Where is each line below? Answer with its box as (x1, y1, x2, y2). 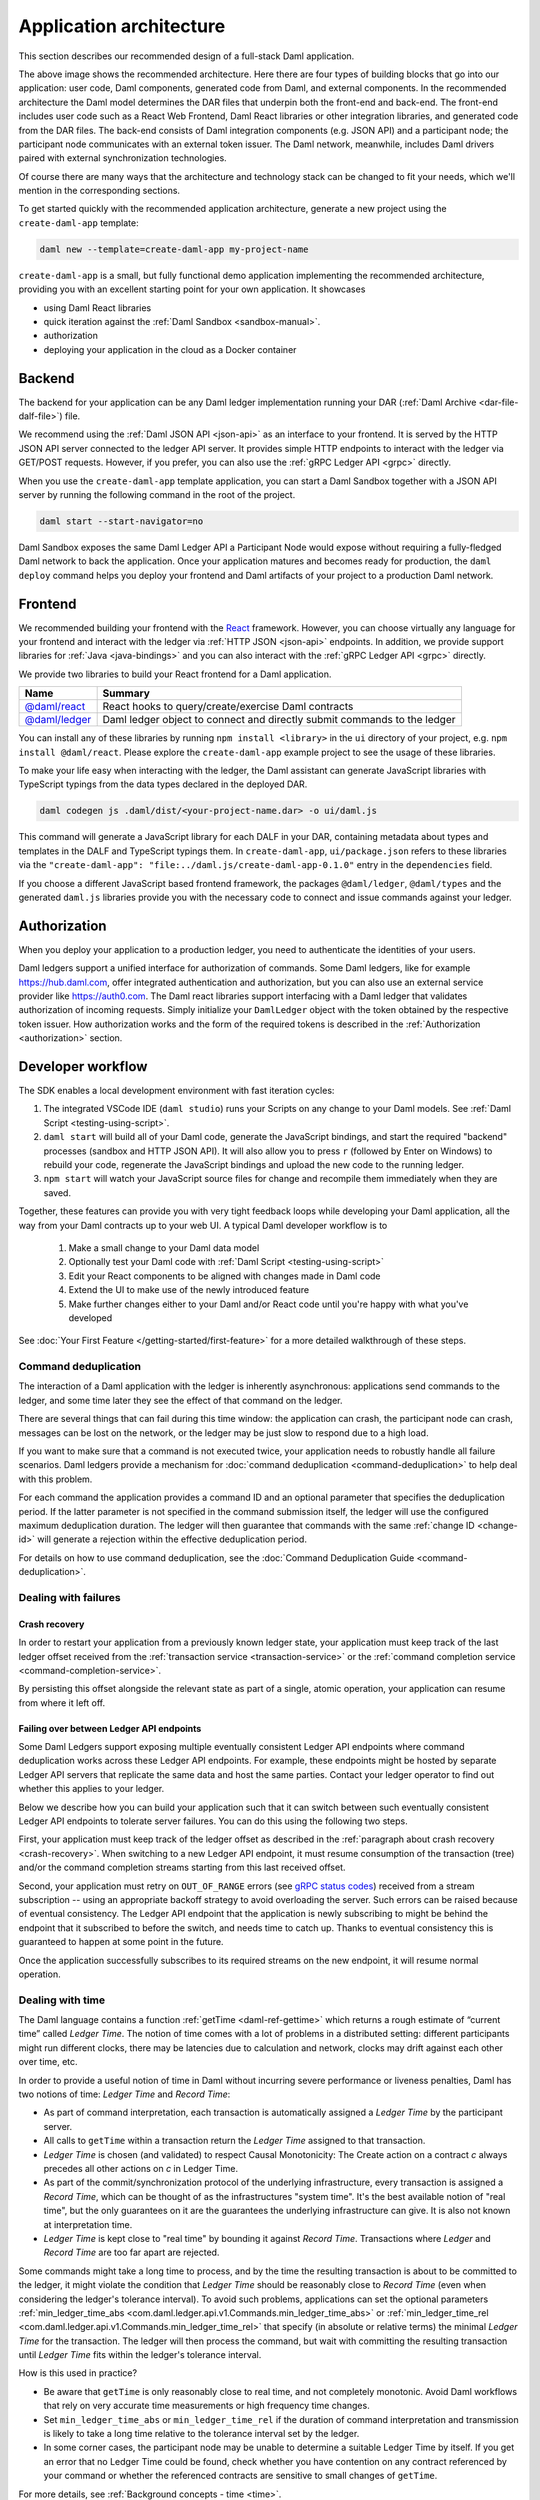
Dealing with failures (18, 1590, 121, 1604)
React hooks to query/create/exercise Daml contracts (102, 700, 354, 714)
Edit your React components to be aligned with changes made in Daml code (68, 1270, 381, 1282)
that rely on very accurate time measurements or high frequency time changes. (43, 2400, 370, 2412)
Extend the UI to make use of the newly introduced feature (68, 1284, 310, 1296)
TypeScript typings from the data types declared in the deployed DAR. (18, 778, 308, 790)
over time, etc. (18, 2056, 79, 2068)
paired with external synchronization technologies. (18, 152, 227, 164)
